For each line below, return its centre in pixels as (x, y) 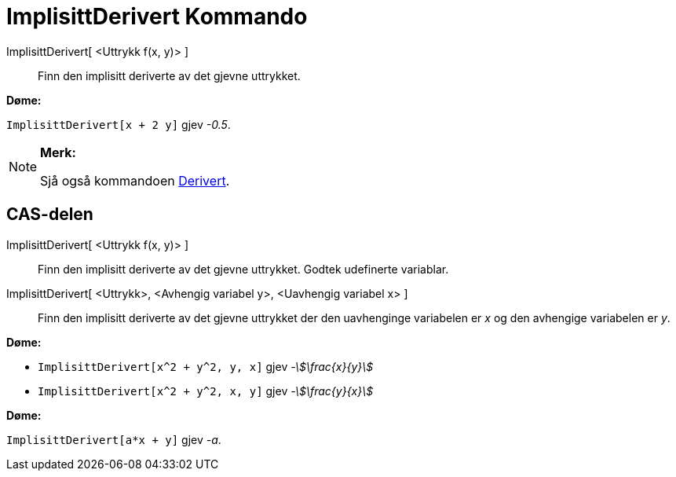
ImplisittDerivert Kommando (157, 17)
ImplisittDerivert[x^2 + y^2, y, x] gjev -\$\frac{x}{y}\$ (206, 366)
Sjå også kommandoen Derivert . (135, 180)
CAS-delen (50, 215)
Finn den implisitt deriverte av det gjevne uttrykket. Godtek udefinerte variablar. (243, 269)
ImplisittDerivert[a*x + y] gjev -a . (114, 439)
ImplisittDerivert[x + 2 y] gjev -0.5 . (119, 124)
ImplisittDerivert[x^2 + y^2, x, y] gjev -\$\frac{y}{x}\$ (206, 391)
